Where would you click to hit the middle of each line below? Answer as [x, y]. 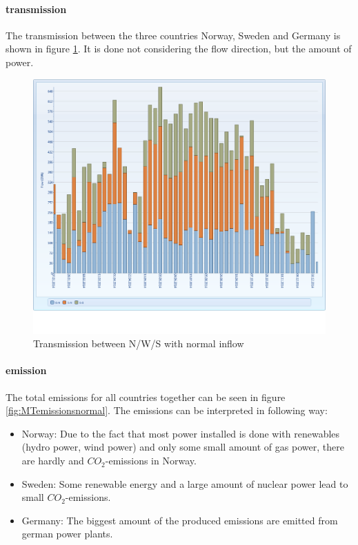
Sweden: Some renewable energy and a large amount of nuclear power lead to [185, 483]
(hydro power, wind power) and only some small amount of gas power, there [183, 447]
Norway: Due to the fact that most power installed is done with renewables [181, 433]
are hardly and [53, 461]
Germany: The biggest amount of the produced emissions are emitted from [180, 520]
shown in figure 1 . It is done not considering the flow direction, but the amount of [179, 49]
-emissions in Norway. [151, 461]
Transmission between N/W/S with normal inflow [139, 343]
